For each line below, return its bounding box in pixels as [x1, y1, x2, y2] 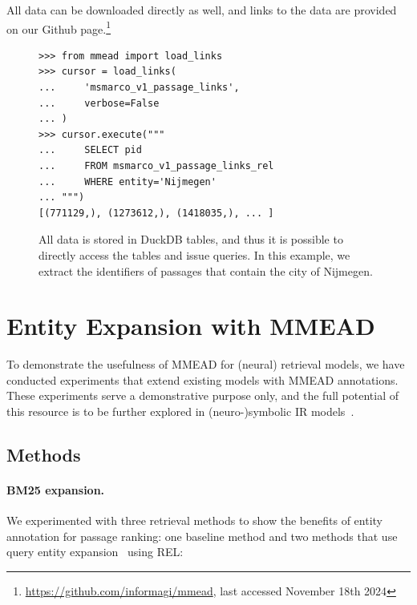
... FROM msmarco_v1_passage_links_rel [38, 160, 274, 171]
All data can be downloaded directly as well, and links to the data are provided [6, 2, 397, 18]
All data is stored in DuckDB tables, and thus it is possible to [38, 231, 343, 248]
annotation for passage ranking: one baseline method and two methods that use [6, 527, 398, 544]
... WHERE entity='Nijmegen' [38, 175, 217, 188]
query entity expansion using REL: [6, 543, 184, 560]
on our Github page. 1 [6, 18, 111, 37]
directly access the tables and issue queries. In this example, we [38, 246, 350, 263]
